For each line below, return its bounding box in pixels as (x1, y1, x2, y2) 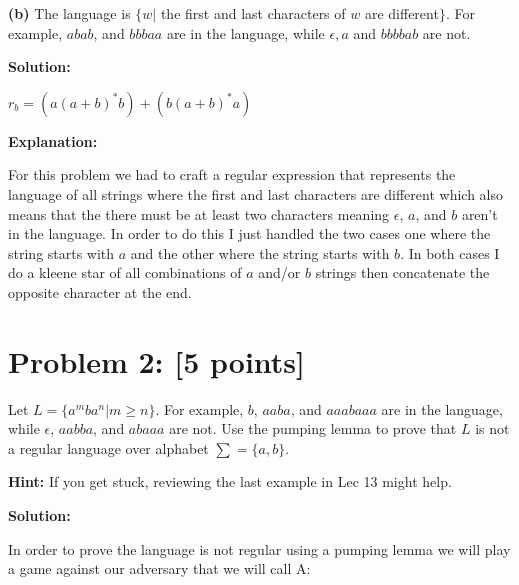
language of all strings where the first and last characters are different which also (8, 183, 503, 204)
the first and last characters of (160, 3, 346, 23)
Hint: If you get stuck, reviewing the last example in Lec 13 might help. (8, 471, 452, 492)
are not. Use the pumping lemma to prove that (169, 418, 457, 439)
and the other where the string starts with (130, 242, 390, 263)
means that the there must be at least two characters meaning (8, 203, 390, 224)
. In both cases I (400, 242, 500, 263)
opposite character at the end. (8, 281, 192, 302)
